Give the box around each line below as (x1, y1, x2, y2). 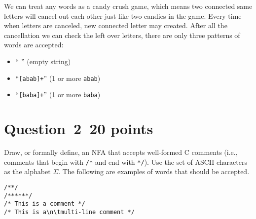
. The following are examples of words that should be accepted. (58, 166, 250, 177)
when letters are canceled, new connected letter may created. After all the (4, 20, 227, 31)
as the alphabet (4, 166, 51, 177)
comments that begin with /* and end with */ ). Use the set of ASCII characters (4, 156, 247, 167)
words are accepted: (4, 39, 64, 50)
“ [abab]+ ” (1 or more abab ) (15, 73, 101, 83)
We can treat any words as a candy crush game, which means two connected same (4, 1, 253, 11)
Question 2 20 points (4, 118, 153, 139)
